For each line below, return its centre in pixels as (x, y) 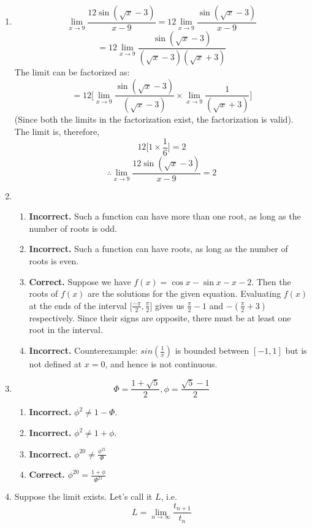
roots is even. (54, 261)
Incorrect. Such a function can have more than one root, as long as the (165, 216)
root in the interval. (66, 330)
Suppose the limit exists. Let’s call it (83, 496)
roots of (44, 293)
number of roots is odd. (73, 228)
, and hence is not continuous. (161, 364)
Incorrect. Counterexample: (83, 350)
